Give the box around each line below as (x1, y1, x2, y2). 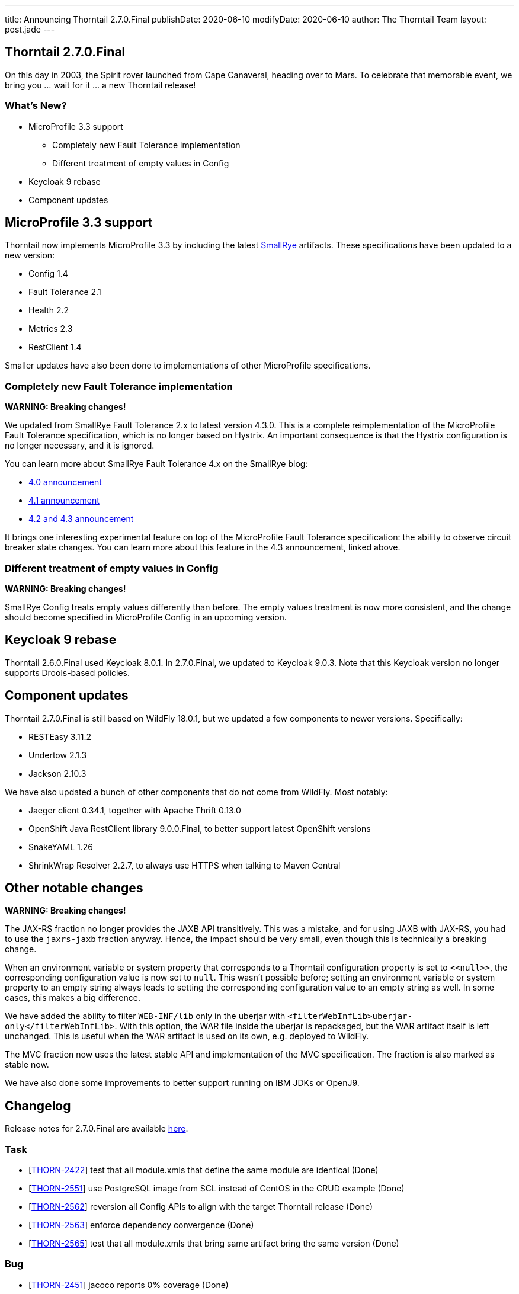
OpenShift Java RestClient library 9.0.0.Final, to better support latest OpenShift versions (28, 823, 371, 834)
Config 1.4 (28, 268, 68, 279)
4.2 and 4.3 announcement (28, 514, 134, 524)
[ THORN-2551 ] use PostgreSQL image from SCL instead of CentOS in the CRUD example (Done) (28, 1183, 405, 1194)
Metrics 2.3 (28, 323, 73, 334)
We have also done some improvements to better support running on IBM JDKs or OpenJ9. (5, 1078, 360, 1088)
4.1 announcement (28, 495, 100, 506)
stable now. (5, 1059, 49, 1070)
